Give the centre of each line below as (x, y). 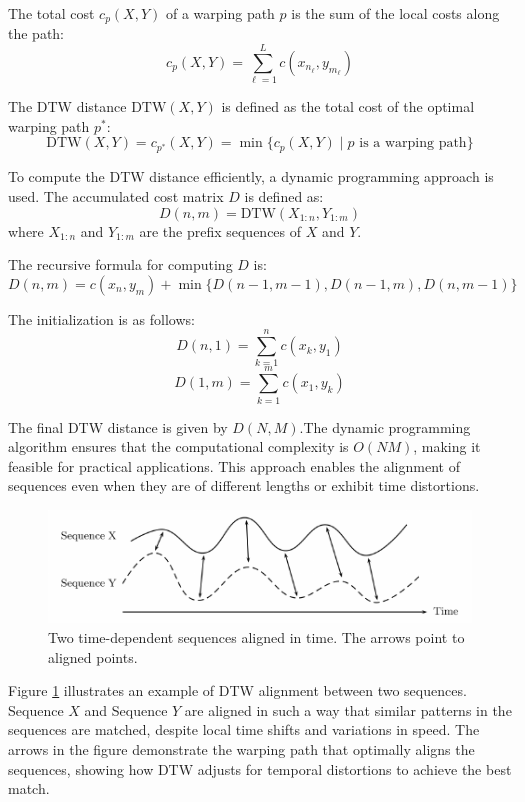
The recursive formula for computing (120, 264)
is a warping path (413, 143)
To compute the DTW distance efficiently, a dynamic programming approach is (251, 176)
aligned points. (93, 656)
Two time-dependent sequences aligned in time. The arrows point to (256, 637)
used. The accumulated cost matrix (116, 195)
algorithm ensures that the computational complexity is (178, 446)
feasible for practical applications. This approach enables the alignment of (234, 465)
